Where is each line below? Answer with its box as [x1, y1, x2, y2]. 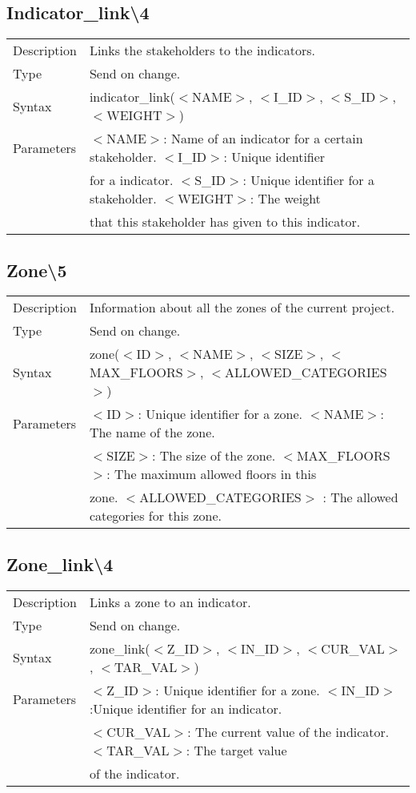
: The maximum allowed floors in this [106, 465, 317, 484]
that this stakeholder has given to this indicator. [89, 212, 361, 231]
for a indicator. [89, 171, 174, 190]
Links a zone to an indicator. [89, 592, 251, 611]
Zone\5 [6, 257, 67, 282]
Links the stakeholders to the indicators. [89, 41, 315, 60]
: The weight [250, 189, 321, 208]
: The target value [186, 740, 287, 759]
